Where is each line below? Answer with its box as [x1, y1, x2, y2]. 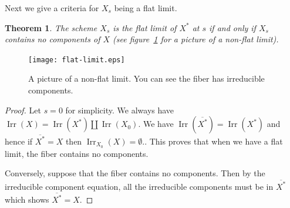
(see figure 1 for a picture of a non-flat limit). [113, 33, 279, 45]
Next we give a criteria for [5, 2, 99, 14]
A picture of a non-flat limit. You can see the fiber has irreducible [28, 72, 265, 85]
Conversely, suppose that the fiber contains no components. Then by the [5, 167, 265, 179]
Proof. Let [5, 103, 41, 116]
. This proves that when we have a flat [144, 135, 283, 147]
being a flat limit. [114, 2, 177, 14]
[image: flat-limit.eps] [28, 55, 125, 64]
